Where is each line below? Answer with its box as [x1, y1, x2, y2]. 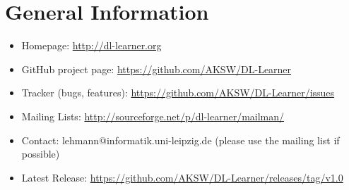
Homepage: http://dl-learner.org [21, 38, 162, 53]
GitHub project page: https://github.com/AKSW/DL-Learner [21, 61, 292, 76]
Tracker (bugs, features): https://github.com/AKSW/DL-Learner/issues [21, 85, 335, 100]
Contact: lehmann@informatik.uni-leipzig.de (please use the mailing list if [21, 132, 340, 147]
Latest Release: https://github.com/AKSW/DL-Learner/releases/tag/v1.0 [21, 170, 343, 184]
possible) [21, 146, 60, 161]
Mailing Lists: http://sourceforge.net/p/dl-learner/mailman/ [21, 108, 285, 123]
